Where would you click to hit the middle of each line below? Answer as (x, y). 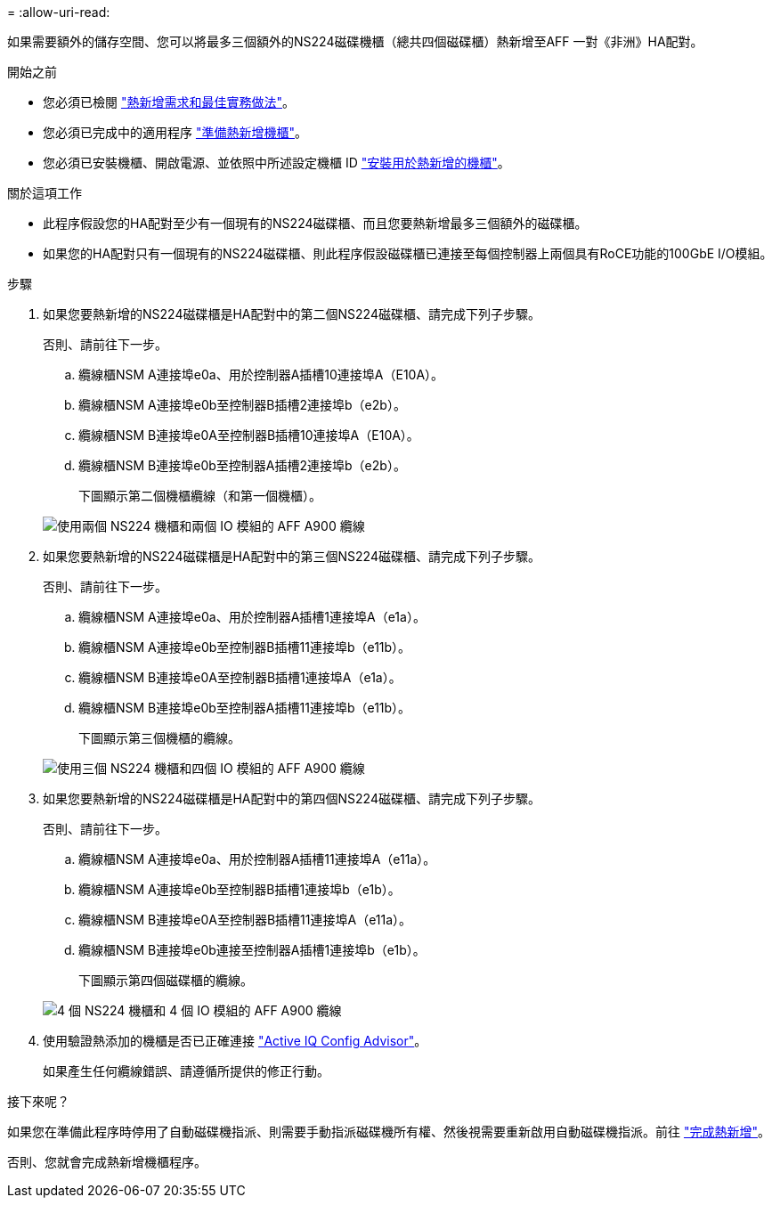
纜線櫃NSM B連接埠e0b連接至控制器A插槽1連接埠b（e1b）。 (252, 950)
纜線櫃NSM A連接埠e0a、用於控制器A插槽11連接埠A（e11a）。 (257, 859)
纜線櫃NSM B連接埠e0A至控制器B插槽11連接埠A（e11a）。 (245, 920)
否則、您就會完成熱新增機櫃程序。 (107, 1162)
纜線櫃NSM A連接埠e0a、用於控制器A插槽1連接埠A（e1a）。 (252, 617)
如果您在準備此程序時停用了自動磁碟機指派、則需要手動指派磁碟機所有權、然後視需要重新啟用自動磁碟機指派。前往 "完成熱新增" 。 (389, 1132)
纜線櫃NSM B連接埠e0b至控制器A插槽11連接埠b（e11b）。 (245, 708)
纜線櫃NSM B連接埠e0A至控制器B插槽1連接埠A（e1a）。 (240, 677)
